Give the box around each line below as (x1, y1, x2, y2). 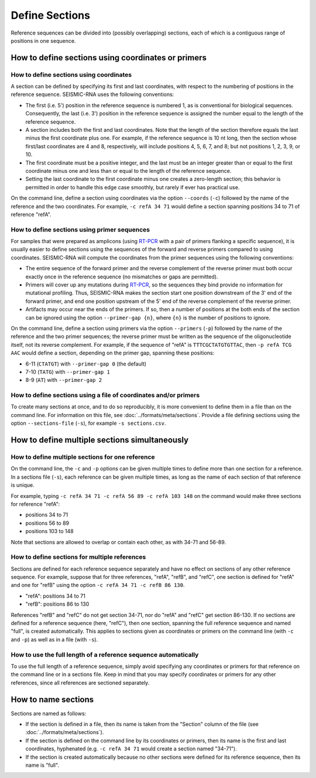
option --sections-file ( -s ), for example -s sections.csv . (11, 419, 166, 427)
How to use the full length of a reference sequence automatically (11, 650, 199, 658)
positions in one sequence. (11, 37, 76, 44)
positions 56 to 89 (25, 519, 70, 527)
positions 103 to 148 (25, 528, 74, 535)
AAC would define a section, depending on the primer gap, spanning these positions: (11, 349, 215, 357)
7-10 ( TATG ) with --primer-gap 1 (25, 368, 111, 375)
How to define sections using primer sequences (11, 226, 150, 234)
